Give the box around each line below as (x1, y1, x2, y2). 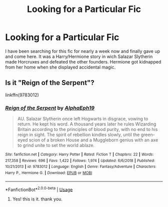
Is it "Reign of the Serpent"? (5, 78, 94, 87)
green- (140, 131, 155, 138)
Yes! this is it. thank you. (12, 196, 62, 202)
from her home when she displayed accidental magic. (5, 64, 116, 70)
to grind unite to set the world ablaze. (17, 142, 95, 148)
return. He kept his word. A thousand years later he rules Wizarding (17, 121, 156, 127)
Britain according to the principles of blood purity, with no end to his (17, 126, 158, 132)
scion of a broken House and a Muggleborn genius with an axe (28, 137, 158, 143)
